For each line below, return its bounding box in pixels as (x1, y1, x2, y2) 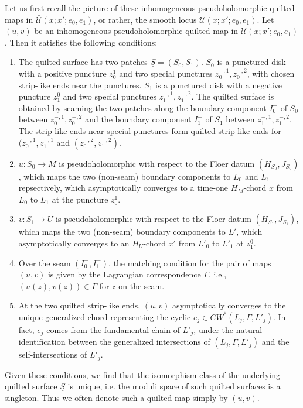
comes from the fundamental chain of (46, 323, 180, 335)
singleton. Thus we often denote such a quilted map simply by (5, 391, 228, 403)
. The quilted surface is (191, 90, 274, 102)
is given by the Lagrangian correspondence (47, 268, 201, 280)
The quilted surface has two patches (18, 56, 148, 68)
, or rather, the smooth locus (93, 13, 197, 25)
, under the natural (193, 323, 263, 335)
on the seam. (118, 279, 165, 292)
